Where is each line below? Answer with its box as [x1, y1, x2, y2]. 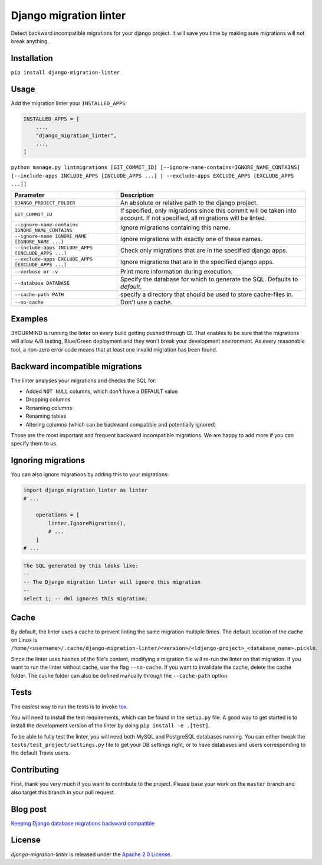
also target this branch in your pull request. [11, 789, 116, 796]
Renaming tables [25, 412, 67, 420]
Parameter [14, 191, 45, 199]
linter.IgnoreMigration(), [48, 520, 126, 526]
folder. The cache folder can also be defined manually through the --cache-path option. [11, 672, 229, 679]
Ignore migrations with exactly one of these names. [120, 235, 262, 243]
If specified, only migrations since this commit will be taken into [120, 207, 297, 215]
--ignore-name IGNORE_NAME [14, 233, 87, 239]
